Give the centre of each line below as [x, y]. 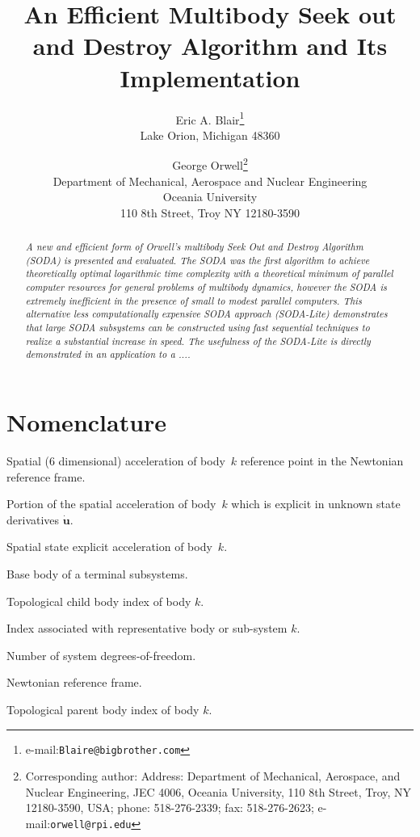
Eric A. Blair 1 [210, 118]
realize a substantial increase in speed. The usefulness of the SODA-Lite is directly [198, 341]
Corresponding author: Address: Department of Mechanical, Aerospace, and [213, 776]
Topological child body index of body [99, 601]
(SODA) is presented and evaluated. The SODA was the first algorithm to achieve [197, 260]
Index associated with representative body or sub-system [147, 628]
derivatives [33, 519]
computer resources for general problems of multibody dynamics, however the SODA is [206, 287]
